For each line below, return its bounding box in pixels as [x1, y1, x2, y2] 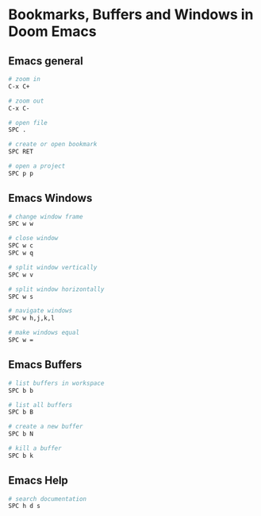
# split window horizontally [8, 285, 105, 293]
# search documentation [8, 495, 87, 502]
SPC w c [8, 242, 34, 250]
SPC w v [8, 270, 34, 279]
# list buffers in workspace [8, 379, 105, 387]
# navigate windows [8, 307, 73, 315]
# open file [8, 118, 48, 126]
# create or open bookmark [8, 141, 98, 149]
